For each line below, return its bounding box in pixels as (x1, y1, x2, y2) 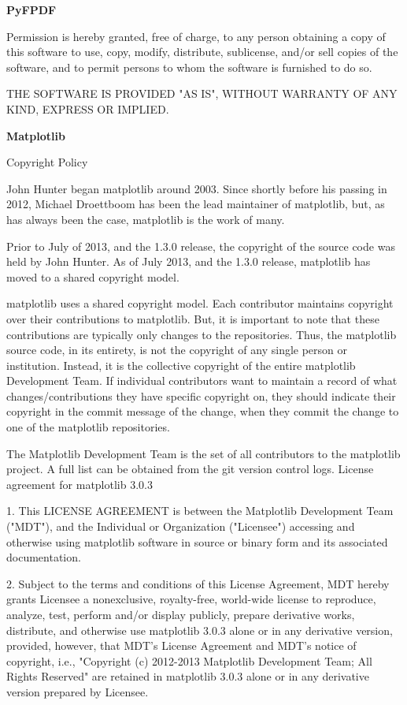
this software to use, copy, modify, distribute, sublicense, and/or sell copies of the (6, 43, 398, 60)
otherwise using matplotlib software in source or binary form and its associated (6, 533, 388, 550)
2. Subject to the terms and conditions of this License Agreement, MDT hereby (6, 575, 390, 591)
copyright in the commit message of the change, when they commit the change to (6, 403, 399, 420)
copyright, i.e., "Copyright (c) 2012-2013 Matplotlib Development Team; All (6, 652, 372, 669)
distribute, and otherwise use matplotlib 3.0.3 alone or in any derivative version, (6, 621, 393, 638)
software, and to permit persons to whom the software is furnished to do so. (6, 58, 372, 75)
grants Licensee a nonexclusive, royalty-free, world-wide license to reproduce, (6, 591, 376, 607)
